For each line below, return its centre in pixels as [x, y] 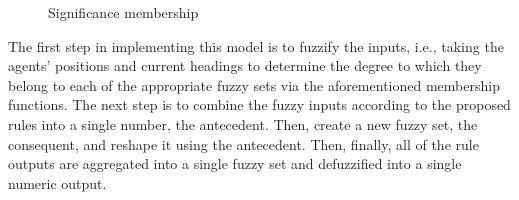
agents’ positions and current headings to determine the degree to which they [245, 65]
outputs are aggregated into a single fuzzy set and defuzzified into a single [235, 163]
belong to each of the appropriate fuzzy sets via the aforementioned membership [254, 84]
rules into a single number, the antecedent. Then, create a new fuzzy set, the [243, 123]
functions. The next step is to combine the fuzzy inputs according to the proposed [259, 104]
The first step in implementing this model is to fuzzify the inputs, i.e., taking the [256, 45]
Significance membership [123, 12]
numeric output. [57, 182]
